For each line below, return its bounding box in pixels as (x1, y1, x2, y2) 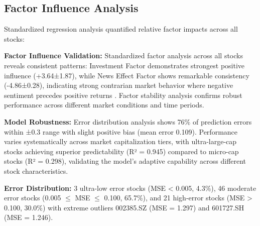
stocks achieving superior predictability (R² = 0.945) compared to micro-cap (4, 146, 239, 156)
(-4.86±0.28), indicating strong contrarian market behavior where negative (4, 80, 233, 90)
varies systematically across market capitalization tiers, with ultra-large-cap (4, 136, 237, 147)
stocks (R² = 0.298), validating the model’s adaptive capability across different (4, 156, 246, 166)
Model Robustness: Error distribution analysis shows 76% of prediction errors (4, 116, 252, 127)
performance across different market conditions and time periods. (4, 99, 204, 110)
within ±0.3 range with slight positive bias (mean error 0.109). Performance (4, 126, 238, 137)
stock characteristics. (4, 165, 68, 176)
